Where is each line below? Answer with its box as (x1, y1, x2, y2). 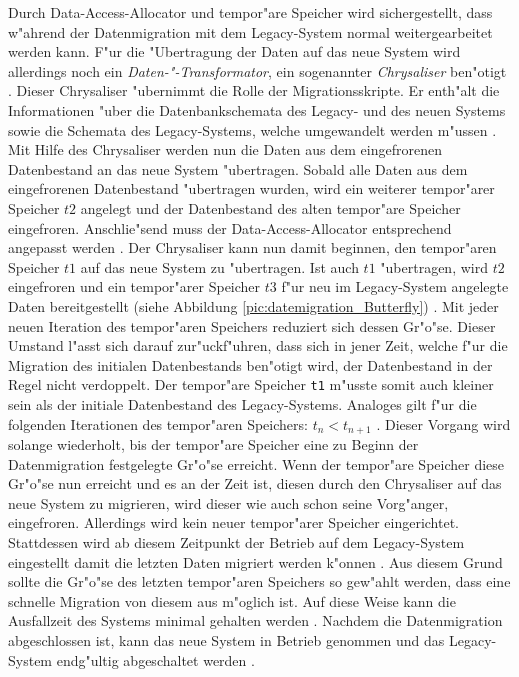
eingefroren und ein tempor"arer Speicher (8, 276, 261, 297)
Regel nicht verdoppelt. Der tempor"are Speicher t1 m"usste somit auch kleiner (8, 374, 494, 395)
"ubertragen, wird (380, 256, 488, 277)
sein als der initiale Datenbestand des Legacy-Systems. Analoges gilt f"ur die (8, 393, 477, 414)
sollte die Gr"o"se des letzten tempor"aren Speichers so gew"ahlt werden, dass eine (8, 571, 511, 592)
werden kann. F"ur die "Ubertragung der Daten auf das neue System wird (8, 41, 461, 62)
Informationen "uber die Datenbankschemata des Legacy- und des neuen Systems (8, 99, 506, 120)
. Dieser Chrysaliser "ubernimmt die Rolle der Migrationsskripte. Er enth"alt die (8, 80, 500, 101)
